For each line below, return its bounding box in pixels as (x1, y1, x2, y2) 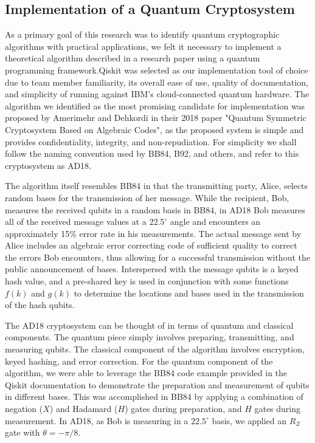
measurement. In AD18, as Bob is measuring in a (5, 414, 189, 427)
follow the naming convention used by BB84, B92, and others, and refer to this (5, 147, 299, 160)
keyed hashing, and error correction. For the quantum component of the (5, 354, 273, 367)
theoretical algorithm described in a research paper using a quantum (5, 52, 260, 64)
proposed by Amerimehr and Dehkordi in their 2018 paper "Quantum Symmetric (5, 111, 306, 124)
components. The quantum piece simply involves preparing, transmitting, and (5, 331, 294, 343)
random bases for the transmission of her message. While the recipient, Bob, (5, 191, 289, 204)
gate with (5, 426, 40, 439)
